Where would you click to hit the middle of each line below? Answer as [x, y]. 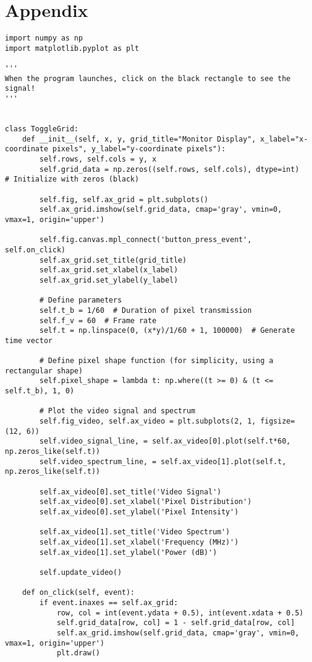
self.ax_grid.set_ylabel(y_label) [109, 280]
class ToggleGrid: [42, 129]
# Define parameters [81, 300]
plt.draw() [78, 653]
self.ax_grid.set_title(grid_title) [113, 260]
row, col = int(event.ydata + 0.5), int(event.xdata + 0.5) [180, 613]
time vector [29, 340]
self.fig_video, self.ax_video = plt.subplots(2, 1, [148, 421]
